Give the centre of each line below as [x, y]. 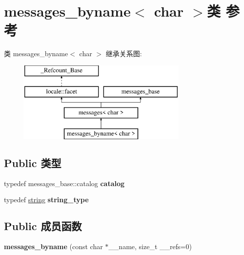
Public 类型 [33, 163]
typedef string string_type [46, 200]
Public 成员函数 [43, 226]
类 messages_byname [36, 53]
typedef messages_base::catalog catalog [64, 183]
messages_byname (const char [53, 246]
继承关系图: [124, 53]
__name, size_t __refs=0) [150, 246]
